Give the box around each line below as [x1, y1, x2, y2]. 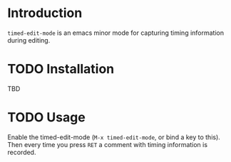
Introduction [7, 5, 83, 21]
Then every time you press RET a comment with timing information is [7, 140, 208, 148]
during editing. [7, 36, 51, 44]
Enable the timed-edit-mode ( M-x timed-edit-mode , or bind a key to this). [7, 133, 221, 141]
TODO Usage [7, 109, 86, 126]
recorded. [7, 148, 36, 156]
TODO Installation [7, 61, 115, 77]
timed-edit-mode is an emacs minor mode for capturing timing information [7, 28, 225, 37]
